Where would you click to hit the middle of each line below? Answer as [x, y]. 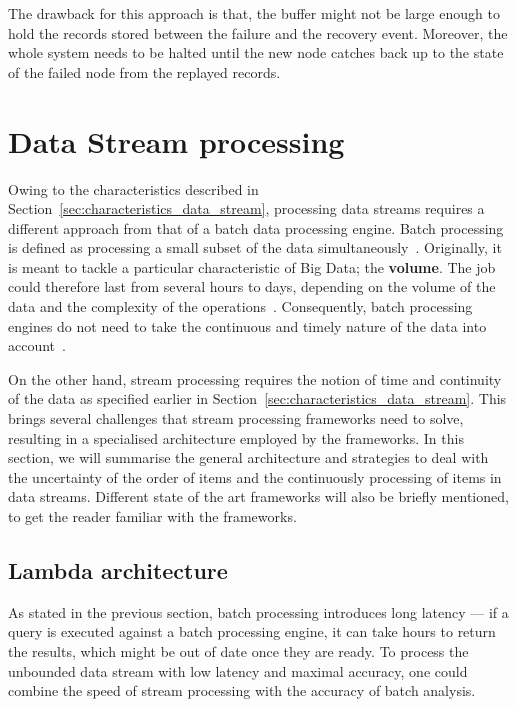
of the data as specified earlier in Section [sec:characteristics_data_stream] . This [257, 398]
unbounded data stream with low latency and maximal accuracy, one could [238, 670]
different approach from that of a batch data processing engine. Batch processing [256, 227]
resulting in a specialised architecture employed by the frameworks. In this [236, 437]
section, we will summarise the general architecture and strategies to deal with [248, 457]
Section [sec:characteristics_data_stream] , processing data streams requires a [246, 208]
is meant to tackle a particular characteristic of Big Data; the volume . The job [252, 266]
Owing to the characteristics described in [133, 188]
